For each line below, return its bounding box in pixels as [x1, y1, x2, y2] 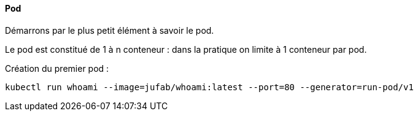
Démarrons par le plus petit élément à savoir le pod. [5, 25, 214, 36]
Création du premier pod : [5, 63, 109, 74]
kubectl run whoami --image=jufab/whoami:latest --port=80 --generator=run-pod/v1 [5, 82, 414, 92]
